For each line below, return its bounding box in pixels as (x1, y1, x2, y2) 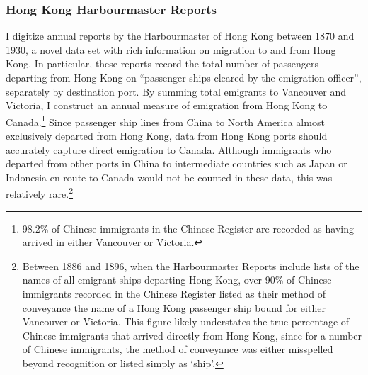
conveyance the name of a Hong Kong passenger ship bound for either (22, 300, 326, 315)
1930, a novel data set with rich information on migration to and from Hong (6, 42, 336, 57)
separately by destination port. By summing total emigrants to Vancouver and (6, 84, 346, 99)
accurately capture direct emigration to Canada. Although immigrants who (6, 142, 332, 157)
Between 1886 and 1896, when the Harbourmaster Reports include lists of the (22, 258, 360, 273)
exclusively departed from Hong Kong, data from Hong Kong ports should (6, 128, 328, 143)
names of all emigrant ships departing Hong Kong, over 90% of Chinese (22, 272, 332, 287)
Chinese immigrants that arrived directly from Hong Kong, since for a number (22, 328, 362, 342)
